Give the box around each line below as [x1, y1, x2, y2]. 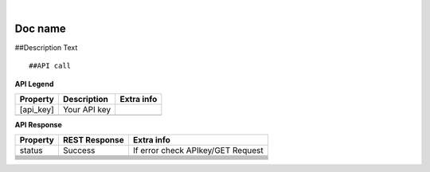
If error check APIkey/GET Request [132, 145, 264, 156]
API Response [14, 120, 63, 130]
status [19, 145, 43, 156]
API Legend [14, 79, 54, 88]
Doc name [14, 21, 67, 35]
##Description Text [14, 42, 78, 52]
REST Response [62, 135, 125, 146]
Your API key [62, 104, 111, 115]
